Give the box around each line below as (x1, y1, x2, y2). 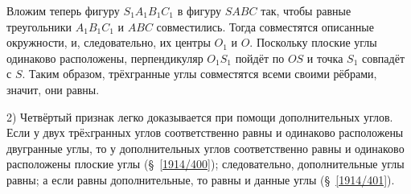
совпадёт (362, 49, 405, 66)
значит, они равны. (6, 80, 100, 97)
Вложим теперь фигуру (6, 2, 120, 19)
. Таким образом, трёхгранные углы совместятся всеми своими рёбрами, (22, 65, 377, 82)
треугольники (6, 18, 72, 35)
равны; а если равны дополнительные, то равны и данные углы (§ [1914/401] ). (6, 171, 395, 188)
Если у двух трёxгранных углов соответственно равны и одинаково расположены (6, 124, 404, 141)
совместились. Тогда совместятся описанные (156, 18, 374, 35)
